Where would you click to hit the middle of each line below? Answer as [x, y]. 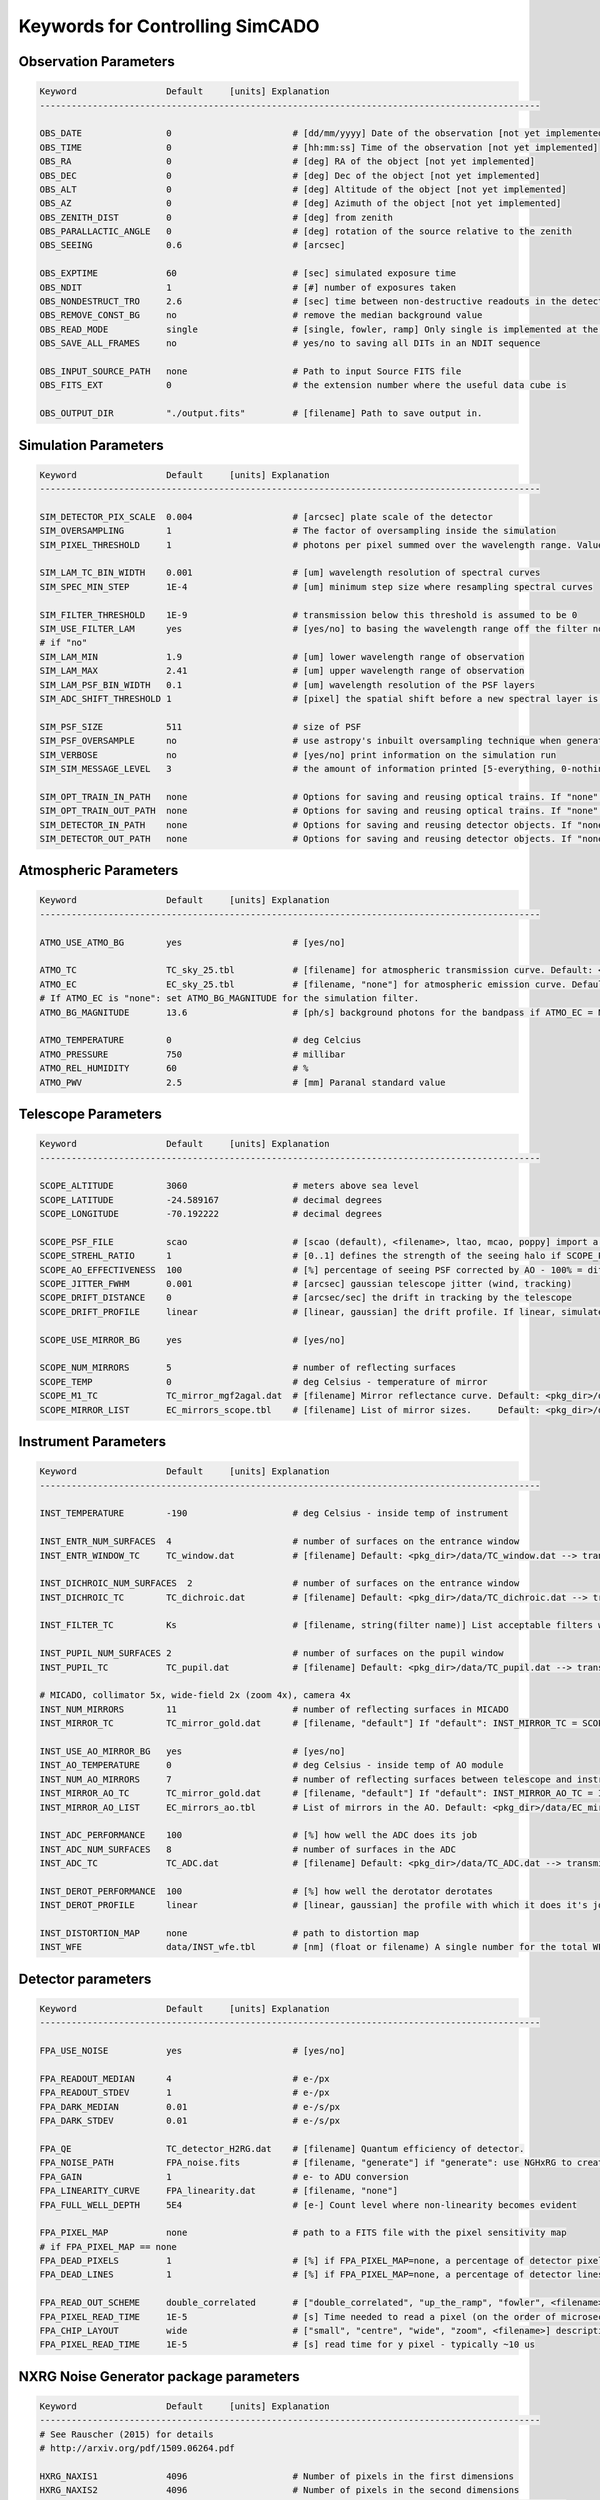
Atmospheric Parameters [98, 870]
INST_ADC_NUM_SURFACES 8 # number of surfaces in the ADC [248, 1849]
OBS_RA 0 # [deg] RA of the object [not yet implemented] [287, 161]
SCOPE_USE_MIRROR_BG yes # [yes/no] [192, 1339]
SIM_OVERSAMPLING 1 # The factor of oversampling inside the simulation [298, 531]
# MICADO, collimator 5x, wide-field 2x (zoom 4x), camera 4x [195, 1695]
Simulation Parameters [91, 445]
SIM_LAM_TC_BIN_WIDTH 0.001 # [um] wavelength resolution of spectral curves [290, 573]
